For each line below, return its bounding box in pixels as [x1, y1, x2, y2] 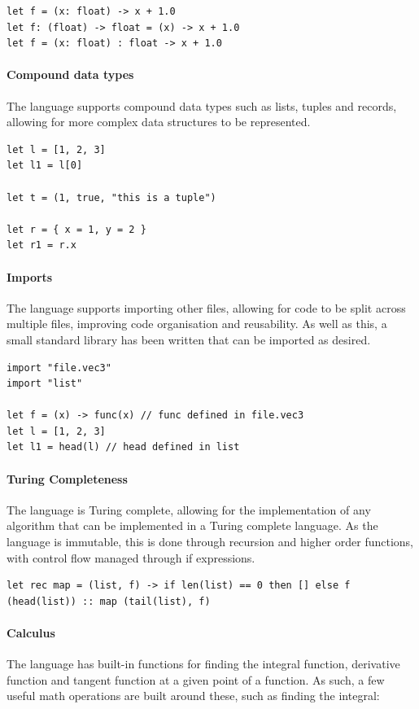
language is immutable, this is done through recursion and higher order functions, [7, 533, 414, 550]
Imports [7, 268, 53, 285]
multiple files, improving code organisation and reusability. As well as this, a [7, 315, 387, 332]
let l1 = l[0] [7, 160, 83, 172]
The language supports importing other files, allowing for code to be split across [7, 299, 406, 316]
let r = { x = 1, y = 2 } [7, 223, 146, 235]
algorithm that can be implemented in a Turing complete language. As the [7, 517, 378, 534]
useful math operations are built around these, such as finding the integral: [7, 687, 380, 704]
